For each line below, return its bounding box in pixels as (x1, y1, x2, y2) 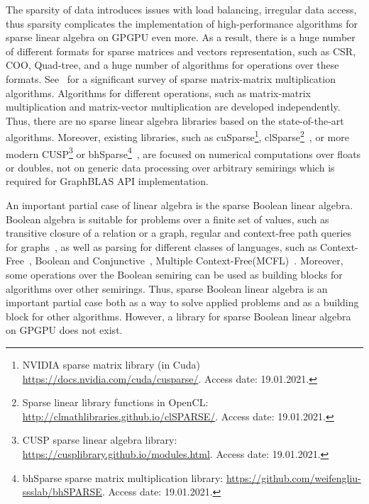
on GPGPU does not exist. (6, 323, 123, 337)
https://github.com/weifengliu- (226, 470, 361, 485)
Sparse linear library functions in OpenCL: (22, 395, 209, 410)
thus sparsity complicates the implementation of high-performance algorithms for (6, 16, 358, 30)
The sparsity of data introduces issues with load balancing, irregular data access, (6, 2, 357, 16)
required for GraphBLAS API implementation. (6, 174, 209, 189)
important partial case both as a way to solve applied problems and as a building (6, 295, 359, 310)
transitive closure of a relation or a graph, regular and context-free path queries (6, 225, 352, 240)
